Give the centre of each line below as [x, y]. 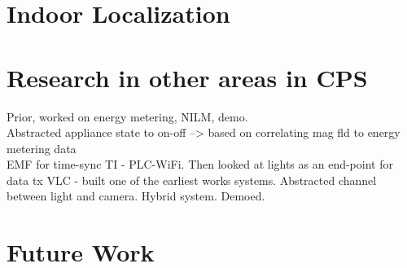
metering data [42, 148]
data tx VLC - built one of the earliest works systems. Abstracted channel [192, 180]
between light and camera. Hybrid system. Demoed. [136, 196]
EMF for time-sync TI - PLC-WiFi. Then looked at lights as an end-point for [200, 164]
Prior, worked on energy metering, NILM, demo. [127, 116]
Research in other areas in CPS [187, 77]
